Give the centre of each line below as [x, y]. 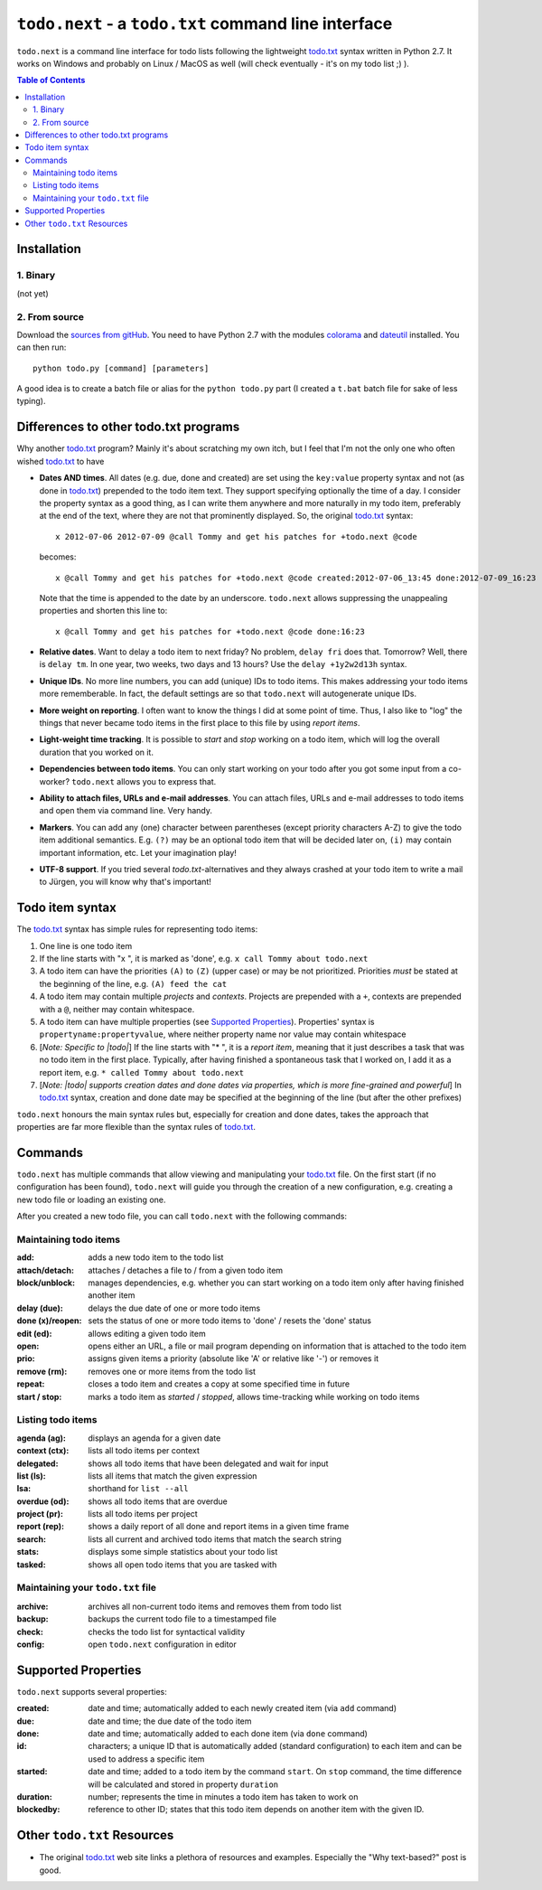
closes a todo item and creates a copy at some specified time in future [219, 1384]
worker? [55, 781]
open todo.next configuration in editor [162, 1644]
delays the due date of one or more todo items [174, 1308]
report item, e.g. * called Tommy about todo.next [142, 1072]
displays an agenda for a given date [154, 1438]
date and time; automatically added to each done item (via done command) [228, 1734]
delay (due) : [40, 1308]
